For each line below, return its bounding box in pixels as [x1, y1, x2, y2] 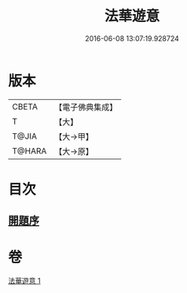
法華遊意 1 [8, 276, 41, 286]
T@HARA [12, 145, 47, 156]
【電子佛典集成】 [54, 102, 118, 113]
